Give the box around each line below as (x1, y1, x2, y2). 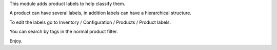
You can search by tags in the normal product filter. (9, 28, 118, 35)
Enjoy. (9, 38, 23, 44)
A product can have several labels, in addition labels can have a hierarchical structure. (9, 10, 192, 16)
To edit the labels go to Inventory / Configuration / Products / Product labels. (9, 19, 171, 25)
